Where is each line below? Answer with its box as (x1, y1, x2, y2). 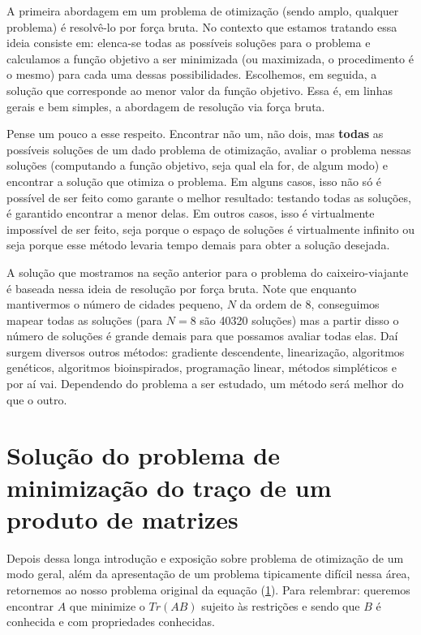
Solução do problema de (6, 438, 281, 472)
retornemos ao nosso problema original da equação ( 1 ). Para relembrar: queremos (6, 581, 410, 598)
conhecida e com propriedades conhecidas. (6, 613, 215, 630)
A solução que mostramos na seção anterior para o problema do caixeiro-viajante (6, 263, 409, 280)
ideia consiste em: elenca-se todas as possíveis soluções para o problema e (6, 34, 371, 51)
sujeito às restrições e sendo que (201, 597, 360, 614)
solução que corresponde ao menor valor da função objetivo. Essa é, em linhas (6, 81, 393, 98)
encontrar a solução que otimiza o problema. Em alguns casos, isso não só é (6, 172, 382, 189)
